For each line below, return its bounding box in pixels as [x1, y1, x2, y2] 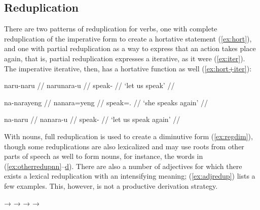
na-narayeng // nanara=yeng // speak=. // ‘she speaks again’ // [4, 97, 208, 107]
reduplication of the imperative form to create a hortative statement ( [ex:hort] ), [4, 33, 252, 44]
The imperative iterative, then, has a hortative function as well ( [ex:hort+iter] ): [4, 63, 252, 73]
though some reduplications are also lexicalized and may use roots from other [4, 141, 244, 151]
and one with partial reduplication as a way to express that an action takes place [4, 43, 256, 54]
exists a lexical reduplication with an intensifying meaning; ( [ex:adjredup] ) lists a [4, 171, 255, 181]
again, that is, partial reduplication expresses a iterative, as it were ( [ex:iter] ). [4, 53, 245, 63]
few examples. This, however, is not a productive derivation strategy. [4, 180, 218, 191]
